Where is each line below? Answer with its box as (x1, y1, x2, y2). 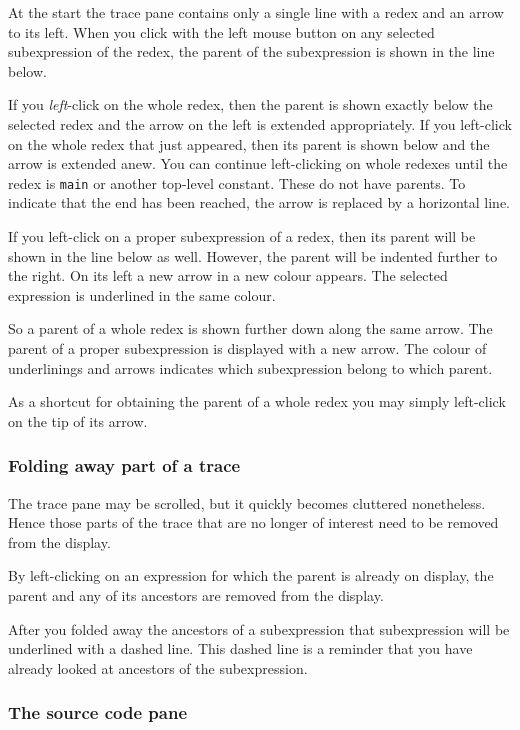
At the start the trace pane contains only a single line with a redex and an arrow (8, 2, 504, 22)
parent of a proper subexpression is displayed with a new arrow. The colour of (8, 337, 487, 358)
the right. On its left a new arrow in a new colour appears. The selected (8, 265, 448, 286)
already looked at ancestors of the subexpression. (8, 657, 308, 678)
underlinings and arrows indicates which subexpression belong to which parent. (8, 357, 493, 378)
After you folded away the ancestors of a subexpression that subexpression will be (8, 618, 510, 639)
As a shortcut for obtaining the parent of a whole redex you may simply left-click (8, 391, 506, 412)
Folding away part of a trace (8, 453, 241, 478)
